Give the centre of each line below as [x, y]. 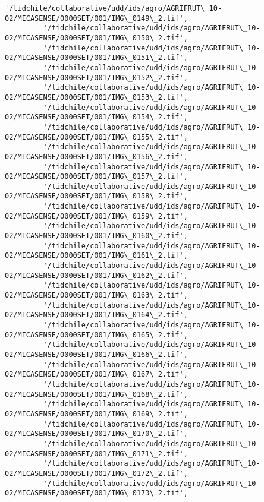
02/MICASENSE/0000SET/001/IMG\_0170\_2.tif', [96, 434]
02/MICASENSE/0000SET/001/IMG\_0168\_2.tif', [96, 394]
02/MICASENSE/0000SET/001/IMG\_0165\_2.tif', [96, 335]
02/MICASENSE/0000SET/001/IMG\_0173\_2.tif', [96, 493]
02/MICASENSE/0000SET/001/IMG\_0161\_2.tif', [96, 256]
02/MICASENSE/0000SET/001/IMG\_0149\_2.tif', [96, 18]
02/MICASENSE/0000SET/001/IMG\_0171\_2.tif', [96, 454]
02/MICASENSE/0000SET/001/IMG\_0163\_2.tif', [96, 296]
